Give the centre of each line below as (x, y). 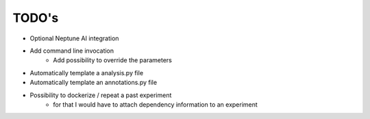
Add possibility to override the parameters (113, 60)
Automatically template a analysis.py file (87, 72)
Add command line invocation (72, 51)
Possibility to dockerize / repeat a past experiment (101, 95)
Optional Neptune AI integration (74, 38)
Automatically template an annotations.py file (94, 83)
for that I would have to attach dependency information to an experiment (156, 104)
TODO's (36, 18)
